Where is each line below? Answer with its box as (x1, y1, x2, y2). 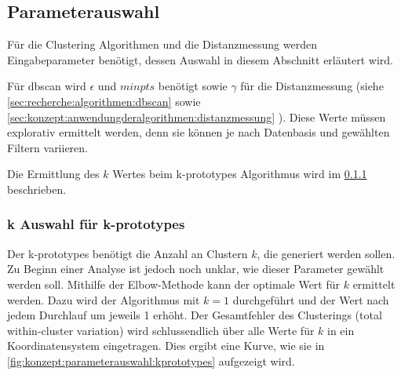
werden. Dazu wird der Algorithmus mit (7, 291, 200, 308)
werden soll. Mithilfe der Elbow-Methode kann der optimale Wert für (7, 275, 341, 292)
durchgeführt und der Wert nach (232, 291, 389, 308)
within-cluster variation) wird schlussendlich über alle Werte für (7, 322, 315, 338)
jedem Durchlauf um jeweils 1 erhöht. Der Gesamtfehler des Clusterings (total (7, 307, 382, 323)
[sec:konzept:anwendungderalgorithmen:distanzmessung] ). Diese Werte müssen (7, 108, 386, 125)
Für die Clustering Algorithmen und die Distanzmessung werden (7, 36, 317, 53)
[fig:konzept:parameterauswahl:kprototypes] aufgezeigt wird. (7, 352, 295, 369)
